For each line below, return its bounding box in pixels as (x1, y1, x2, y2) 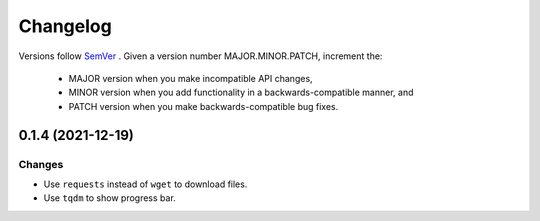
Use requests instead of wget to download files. (43, 178, 248, 190)
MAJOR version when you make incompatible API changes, (68, 72, 314, 84)
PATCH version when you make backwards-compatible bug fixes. (68, 100, 339, 112)
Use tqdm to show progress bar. (43, 192, 177, 204)
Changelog (18, 15, 112, 37)
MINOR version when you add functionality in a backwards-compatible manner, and (68, 86, 414, 99)
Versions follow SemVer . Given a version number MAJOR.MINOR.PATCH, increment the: (18, 50, 383, 62)
